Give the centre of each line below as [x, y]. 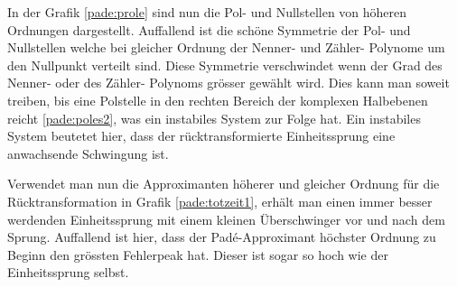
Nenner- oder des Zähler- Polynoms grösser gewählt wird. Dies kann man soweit [228, 83]
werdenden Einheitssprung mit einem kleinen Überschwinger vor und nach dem [226, 219]
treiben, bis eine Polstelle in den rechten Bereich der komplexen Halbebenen [218, 100]
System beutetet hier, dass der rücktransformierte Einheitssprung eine [201, 136]
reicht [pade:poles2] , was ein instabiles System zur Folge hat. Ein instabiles [214, 118]
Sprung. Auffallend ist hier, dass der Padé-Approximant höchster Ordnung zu [222, 237]
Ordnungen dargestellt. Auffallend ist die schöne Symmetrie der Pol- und [209, 29]
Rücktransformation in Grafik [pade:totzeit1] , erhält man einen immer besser [220, 201]
